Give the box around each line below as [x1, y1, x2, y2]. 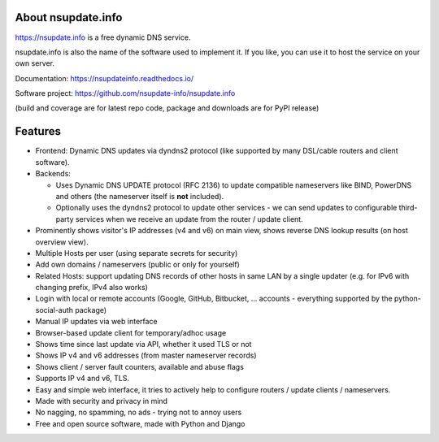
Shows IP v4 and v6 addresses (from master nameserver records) [35, 350, 257, 361]
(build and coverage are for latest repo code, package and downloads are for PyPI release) [15, 103, 319, 113]
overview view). [35, 236, 89, 247]
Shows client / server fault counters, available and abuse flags [35, 362, 244, 371]
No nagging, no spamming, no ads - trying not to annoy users [35, 407, 242, 418]
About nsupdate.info [15, 11, 123, 24]
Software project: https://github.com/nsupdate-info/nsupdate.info [15, 89, 236, 98]
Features [15, 124, 61, 138]
